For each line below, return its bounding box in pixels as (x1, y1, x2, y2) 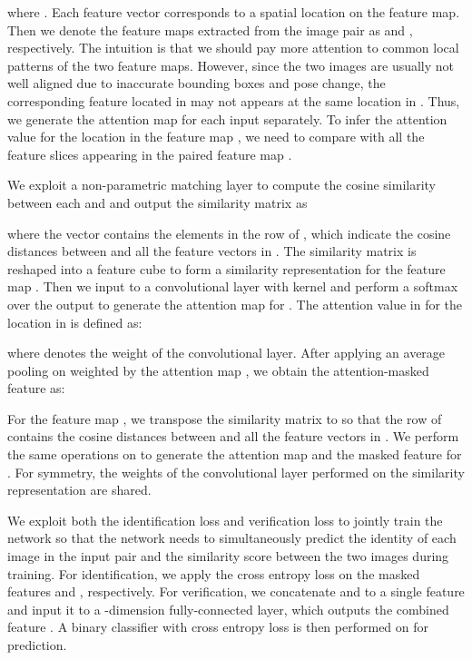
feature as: (7, 379, 65, 398)
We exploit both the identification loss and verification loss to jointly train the (7, 510, 443, 529)
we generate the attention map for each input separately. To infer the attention (7, 109, 447, 128)
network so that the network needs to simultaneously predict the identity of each (7, 528, 457, 547)
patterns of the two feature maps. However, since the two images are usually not (7, 55, 455, 74)
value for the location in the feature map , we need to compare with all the (7, 127, 425, 146)
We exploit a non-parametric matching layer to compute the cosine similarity (7, 175, 437, 194)
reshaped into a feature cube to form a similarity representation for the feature (7, 259, 446, 278)
